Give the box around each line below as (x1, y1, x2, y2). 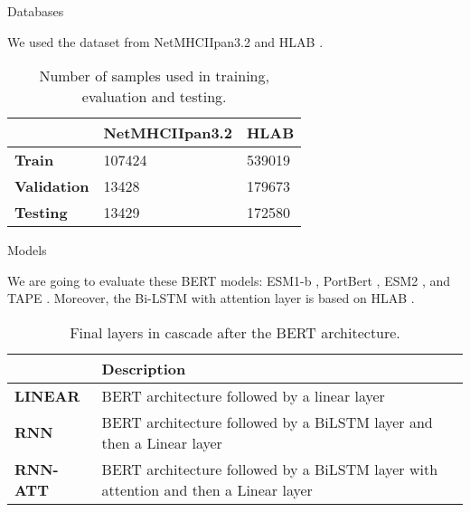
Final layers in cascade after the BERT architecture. (70, 321, 400, 343)
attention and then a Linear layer (101, 479, 313, 500)
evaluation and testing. (81, 86, 227, 108)
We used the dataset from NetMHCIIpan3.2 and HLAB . (7, 32, 324, 51)
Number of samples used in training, (39, 65, 269, 87)
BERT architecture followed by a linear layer (101, 384, 385, 406)
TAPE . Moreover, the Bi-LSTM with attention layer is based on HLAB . (7, 289, 415, 308)
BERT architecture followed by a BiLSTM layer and (101, 411, 433, 432)
